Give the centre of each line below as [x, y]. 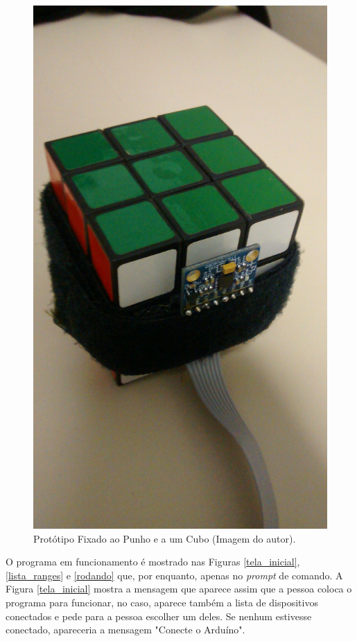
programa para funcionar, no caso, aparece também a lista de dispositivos [162, 603]
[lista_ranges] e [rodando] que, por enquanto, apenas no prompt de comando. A [174, 575]
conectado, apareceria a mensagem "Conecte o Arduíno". [125, 630]
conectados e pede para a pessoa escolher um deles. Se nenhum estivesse [159, 616]
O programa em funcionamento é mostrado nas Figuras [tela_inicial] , [153, 562]
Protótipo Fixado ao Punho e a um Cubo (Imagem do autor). [165, 538]
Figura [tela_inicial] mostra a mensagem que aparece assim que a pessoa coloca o [179, 589]
